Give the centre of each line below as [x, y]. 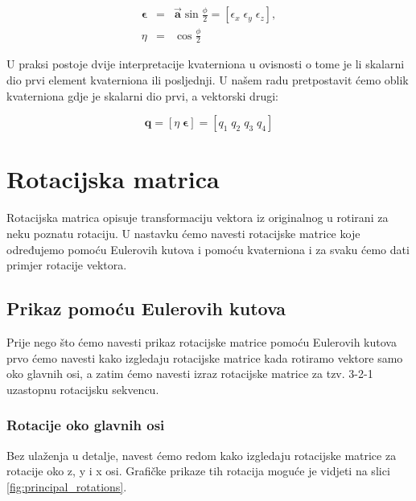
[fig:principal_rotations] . [67, 486]
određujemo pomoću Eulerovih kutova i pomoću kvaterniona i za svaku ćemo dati [208, 249]
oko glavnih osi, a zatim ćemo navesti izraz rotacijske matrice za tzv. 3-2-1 [190, 374]
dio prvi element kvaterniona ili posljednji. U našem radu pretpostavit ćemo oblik [208, 80]
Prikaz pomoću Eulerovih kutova [146, 308]
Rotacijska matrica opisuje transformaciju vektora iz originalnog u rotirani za [198, 218]
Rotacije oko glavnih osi [86, 425]
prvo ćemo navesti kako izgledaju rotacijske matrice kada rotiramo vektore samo [205, 357]
